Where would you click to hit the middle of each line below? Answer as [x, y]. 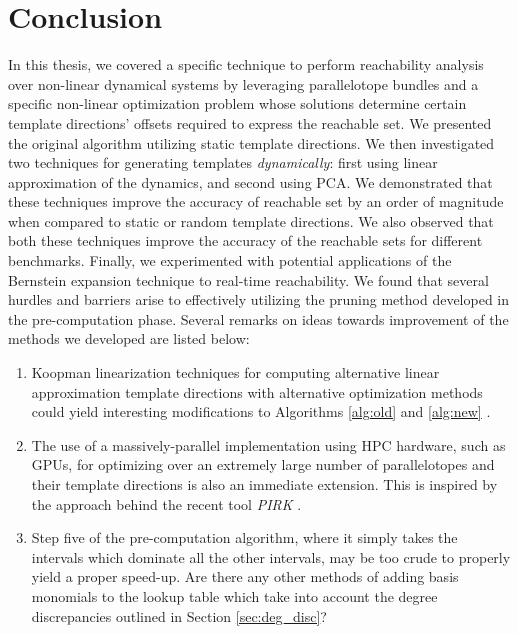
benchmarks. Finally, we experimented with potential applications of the [230, 260]
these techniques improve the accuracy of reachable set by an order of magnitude [256, 201]
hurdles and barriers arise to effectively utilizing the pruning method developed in [259, 299]
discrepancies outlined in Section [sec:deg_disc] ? [179, 615]
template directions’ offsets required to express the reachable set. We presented [250, 122]
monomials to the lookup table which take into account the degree [234, 595]
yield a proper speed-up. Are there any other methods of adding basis [245, 576]
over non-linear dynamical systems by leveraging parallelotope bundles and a [243, 83]
